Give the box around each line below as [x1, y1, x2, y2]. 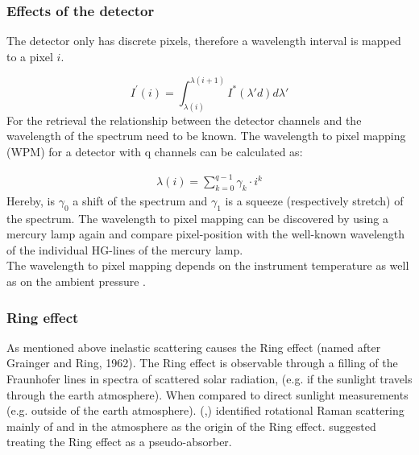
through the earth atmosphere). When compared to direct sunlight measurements [6, 386, 409, 403]
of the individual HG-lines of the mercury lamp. [6, 241, 243, 258]
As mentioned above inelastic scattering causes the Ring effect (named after [6, 338, 381, 355]
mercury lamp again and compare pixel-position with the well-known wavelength [6, 225, 405, 242]
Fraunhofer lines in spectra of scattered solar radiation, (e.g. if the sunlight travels [6, 370, 413, 387]
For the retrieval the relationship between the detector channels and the [6, 111, 362, 128]
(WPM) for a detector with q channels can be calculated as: [6, 143, 303, 159]
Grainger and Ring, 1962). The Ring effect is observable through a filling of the [6, 354, 398, 371]
